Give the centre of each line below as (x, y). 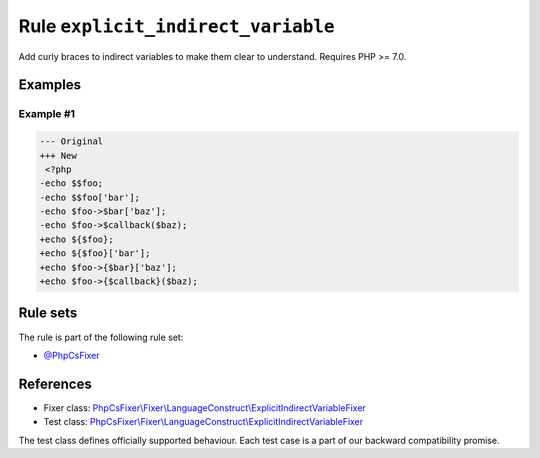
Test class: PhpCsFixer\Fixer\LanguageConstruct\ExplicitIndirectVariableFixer (203, 422)
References (55, 383)
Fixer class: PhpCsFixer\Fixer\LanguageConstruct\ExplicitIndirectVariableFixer (205, 407)
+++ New (58, 155)
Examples (50, 85)
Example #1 (46, 114)
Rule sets (48, 313)
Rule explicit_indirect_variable (176, 26)
